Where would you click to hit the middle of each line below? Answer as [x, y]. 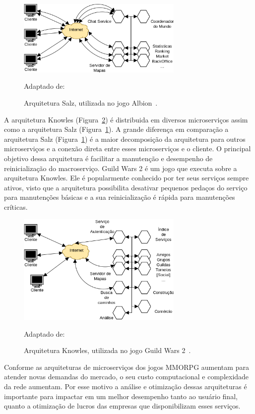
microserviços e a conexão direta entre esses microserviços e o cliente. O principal [127, 148]
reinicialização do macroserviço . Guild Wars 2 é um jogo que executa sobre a [121, 168]
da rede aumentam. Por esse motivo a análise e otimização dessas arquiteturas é [126, 386]
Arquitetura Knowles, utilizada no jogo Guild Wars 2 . [107, 350]
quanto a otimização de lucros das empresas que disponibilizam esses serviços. [122, 406]
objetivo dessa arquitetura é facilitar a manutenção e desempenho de [108, 158]
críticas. [16, 207]
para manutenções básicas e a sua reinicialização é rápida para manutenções [120, 197]
